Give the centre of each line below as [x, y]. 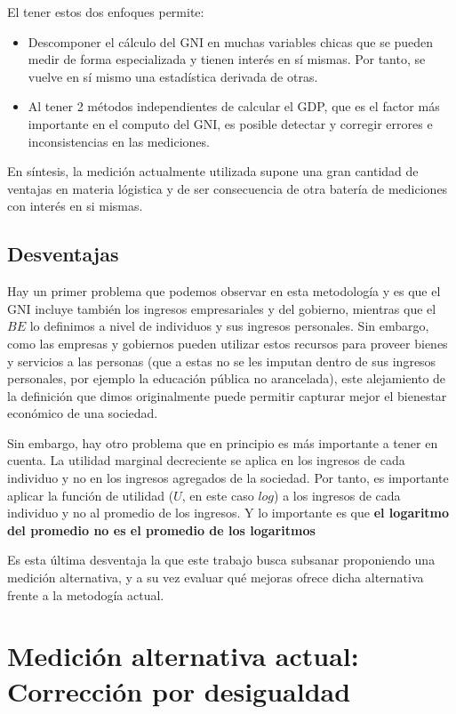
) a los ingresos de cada [337, 495]
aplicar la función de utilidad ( [91, 495]
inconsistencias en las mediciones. [119, 141]
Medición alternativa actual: [183, 656]
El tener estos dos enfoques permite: [106, 12]
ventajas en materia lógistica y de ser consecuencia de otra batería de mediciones [228, 188]
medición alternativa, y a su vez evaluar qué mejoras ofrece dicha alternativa [216, 578]
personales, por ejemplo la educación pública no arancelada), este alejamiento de [227, 378]
